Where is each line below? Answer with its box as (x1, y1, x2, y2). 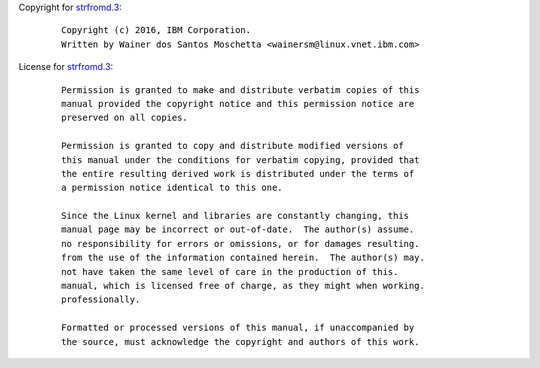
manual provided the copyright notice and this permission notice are (61, 98, 415, 109)
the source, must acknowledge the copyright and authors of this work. (61, 336, 420, 347)
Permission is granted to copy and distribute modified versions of (61, 140, 404, 152)
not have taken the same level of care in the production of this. (61, 266, 399, 277)
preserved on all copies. (61, 112, 189, 124)
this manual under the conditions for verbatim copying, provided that (61, 154, 420, 165)
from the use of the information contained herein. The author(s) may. (61, 252, 425, 264)
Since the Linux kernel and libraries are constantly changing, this (61, 210, 410, 222)
